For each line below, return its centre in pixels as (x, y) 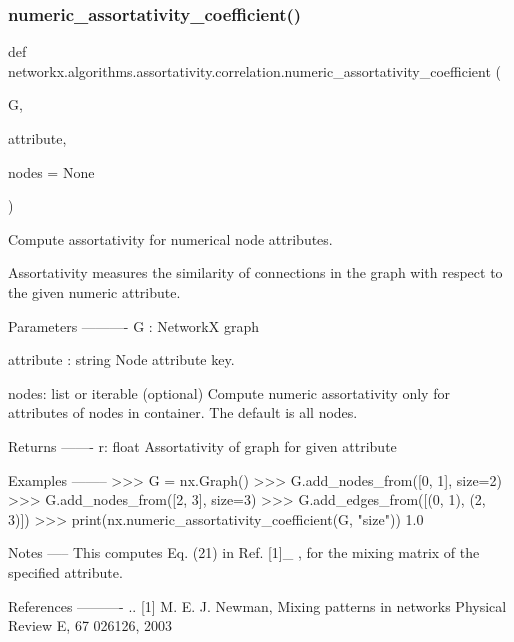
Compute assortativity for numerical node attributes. (170, 238)
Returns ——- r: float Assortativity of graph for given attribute (202, 445)
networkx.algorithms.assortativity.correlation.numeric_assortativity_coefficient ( (255, 70)
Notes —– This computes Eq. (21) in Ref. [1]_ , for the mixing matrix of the (244, 552)
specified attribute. (65, 571)
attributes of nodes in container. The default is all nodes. (183, 412)
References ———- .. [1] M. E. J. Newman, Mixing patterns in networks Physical (257, 605)
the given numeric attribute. (94, 291)
